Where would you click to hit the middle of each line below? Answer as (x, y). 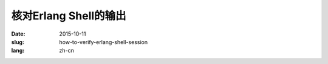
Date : (18, 34)
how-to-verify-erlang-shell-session (104, 42)
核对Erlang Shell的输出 (69, 16)
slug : (18, 42)
